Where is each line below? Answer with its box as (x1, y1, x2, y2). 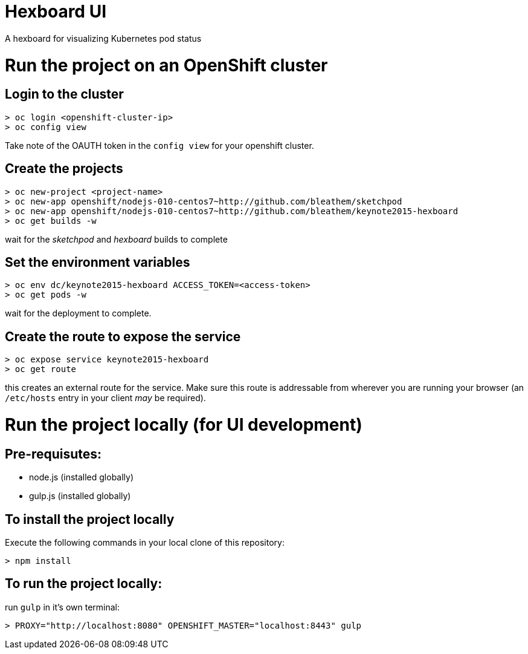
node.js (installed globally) (29, 472, 134, 483)
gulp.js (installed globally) (29, 491, 131, 502)
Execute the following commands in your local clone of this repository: (5, 537, 285, 548)
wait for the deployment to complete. (5, 308, 152, 319)
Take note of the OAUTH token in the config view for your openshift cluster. (5, 140, 314, 151)
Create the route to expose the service (5, 329, 241, 344)
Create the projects (5, 161, 123, 177)
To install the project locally (5, 511, 175, 527)
